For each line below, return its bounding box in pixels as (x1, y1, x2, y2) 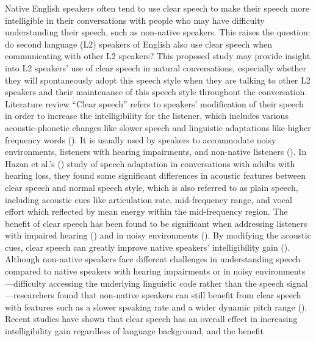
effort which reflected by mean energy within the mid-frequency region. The (5, 205, 288, 218)
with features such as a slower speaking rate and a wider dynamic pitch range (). (5, 300, 307, 313)
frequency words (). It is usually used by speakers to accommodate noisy (5, 133, 276, 146)
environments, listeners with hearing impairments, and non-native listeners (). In (5, 145, 307, 158)
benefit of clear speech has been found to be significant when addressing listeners (5, 217, 307, 229)
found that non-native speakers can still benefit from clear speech (57, 289, 301, 301)
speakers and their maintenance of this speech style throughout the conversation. (5, 85, 307, 98)
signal (286, 276, 308, 289)
